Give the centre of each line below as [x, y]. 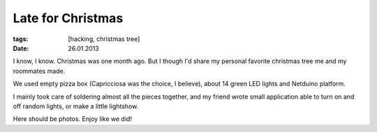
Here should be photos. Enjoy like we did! [73, 119]
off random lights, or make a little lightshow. [76, 106]
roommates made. [39, 71]
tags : [21, 39]
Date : [21, 48]
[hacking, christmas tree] [104, 39]
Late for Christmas [68, 18]
